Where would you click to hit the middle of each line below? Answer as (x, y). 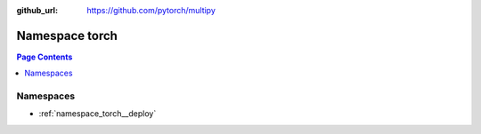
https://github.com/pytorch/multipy (151, 10)
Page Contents (45, 57)
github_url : (37, 10)
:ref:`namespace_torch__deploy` (98, 114)
